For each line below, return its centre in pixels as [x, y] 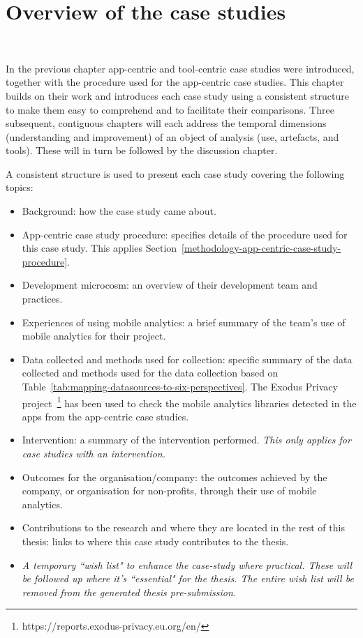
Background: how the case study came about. [119, 211]
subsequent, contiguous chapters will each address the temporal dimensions [166, 123]
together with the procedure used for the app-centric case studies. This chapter [175, 82]
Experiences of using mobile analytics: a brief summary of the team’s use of [184, 322]
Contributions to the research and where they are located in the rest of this [183, 527]
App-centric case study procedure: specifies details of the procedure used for [185, 234]
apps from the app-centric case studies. [105, 416]
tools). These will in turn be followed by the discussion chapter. [142, 150]
